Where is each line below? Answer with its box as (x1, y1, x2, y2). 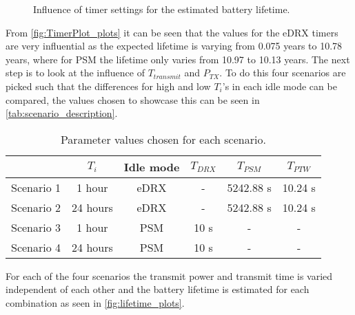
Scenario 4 (11, 239, 61, 255)
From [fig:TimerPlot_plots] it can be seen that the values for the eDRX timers (6, 25, 338, 39)
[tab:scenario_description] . (6, 106, 118, 120)
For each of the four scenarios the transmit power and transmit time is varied (6, 268, 333, 283)
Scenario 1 (11, 179, 61, 195)
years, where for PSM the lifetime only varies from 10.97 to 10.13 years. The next (6, 52, 350, 66)
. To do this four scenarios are (219, 65, 346, 80)
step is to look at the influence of (6, 65, 145, 80)
